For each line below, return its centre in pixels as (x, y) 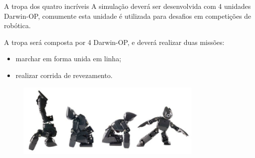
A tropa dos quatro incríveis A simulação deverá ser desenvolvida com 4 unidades (127, 6)
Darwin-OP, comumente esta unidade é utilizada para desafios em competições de (128, 16)
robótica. (18, 25)
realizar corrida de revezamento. (64, 75)
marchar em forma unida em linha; (68, 59)
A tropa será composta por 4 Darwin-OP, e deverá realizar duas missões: (114, 42)
